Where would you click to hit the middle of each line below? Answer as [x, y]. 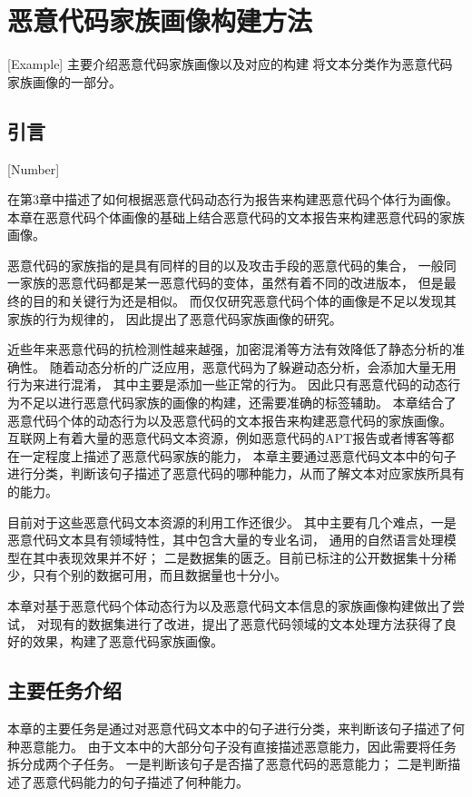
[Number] [34, 168]
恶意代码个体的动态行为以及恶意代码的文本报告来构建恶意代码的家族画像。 [230, 420]
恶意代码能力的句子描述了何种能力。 [140, 781]
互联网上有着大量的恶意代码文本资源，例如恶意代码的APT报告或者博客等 [225, 438]
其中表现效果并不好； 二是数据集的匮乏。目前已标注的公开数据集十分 [238, 557]
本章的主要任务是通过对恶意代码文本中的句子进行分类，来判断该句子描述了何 [236, 728]
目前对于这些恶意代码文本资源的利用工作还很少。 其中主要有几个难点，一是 [232, 521]
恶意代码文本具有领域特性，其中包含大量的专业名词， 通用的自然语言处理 [226, 540]
